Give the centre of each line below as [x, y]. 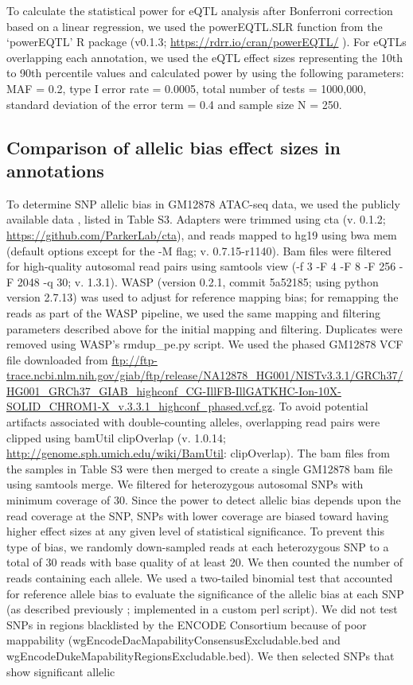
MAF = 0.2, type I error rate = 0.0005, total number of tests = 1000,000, [187, 88]
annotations [55, 170]
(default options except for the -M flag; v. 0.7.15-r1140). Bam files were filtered [199, 250]
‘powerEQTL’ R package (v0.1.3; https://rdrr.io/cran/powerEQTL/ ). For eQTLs [206, 42]
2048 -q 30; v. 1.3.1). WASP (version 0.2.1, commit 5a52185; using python [198, 281]
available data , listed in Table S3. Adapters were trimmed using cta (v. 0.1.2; [196, 219]
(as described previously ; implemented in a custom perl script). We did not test [202, 609]
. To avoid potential [320, 406]
